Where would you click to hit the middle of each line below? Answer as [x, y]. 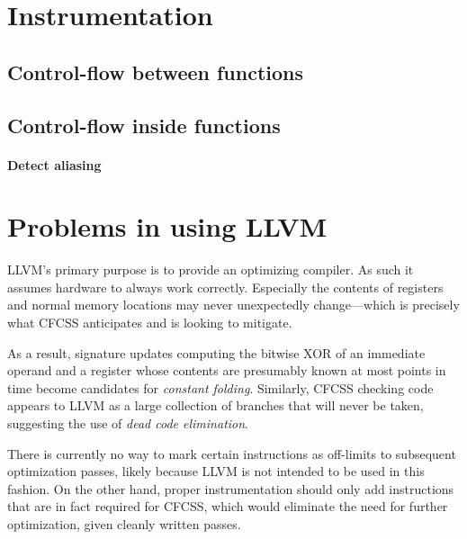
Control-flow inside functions [144, 125]
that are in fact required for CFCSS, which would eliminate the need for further [228, 506]
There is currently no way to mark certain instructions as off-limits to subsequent [232, 453]
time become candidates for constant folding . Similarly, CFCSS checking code [220, 387]
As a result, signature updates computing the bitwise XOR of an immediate [216, 352]
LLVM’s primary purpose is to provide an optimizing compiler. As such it [211, 269]
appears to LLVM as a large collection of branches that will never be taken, [216, 405]
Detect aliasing [54, 164]
